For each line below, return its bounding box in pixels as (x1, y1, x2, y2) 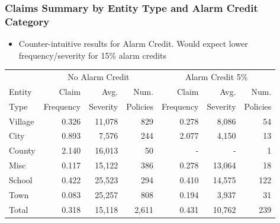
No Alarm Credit (67, 71, 130, 83)
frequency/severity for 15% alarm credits (18, 49, 167, 61)
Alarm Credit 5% (185, 71, 248, 83)
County (9, 144, 36, 157)
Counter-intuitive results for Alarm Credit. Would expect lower (18, 37, 248, 50)
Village (9, 114, 34, 127)
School (9, 173, 33, 186)
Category (5, 14, 50, 28)
